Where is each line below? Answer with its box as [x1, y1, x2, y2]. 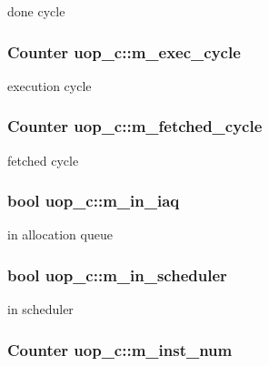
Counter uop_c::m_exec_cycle [7, 40, 241, 63]
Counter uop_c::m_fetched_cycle [7, 115, 263, 137]
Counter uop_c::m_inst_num [7, 338, 233, 361]
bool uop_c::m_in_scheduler [7, 263, 227, 286]
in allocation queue [7, 225, 113, 244]
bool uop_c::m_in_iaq [7, 189, 180, 212]
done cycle [7, 2, 65, 20]
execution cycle [7, 76, 92, 95]
